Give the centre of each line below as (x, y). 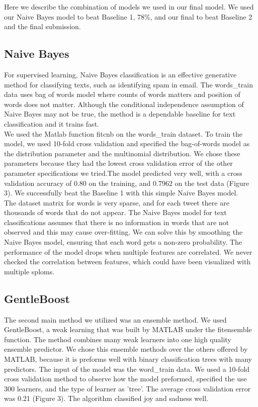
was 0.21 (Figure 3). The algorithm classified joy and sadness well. (106, 398)
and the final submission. (42, 26)
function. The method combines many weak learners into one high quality (118, 339)
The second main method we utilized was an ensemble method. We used (115, 319)
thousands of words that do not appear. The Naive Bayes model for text (115, 212)
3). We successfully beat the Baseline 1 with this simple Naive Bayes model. (121, 193)
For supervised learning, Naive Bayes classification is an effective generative (120, 74)
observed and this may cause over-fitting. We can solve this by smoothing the (123, 232)
